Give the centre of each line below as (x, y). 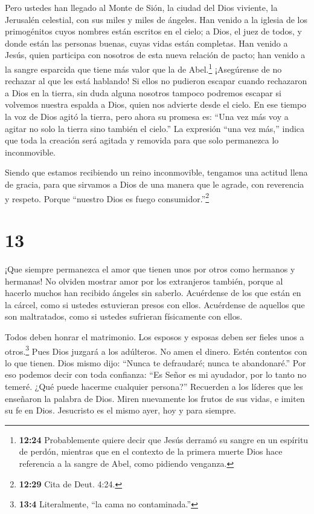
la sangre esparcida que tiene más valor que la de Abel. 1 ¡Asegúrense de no (143, 68)
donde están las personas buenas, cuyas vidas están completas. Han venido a (146, 43)
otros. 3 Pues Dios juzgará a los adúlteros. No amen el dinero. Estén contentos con (156, 350)
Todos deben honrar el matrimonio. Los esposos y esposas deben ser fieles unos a (155, 336)
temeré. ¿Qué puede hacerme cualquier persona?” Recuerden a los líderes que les (154, 386)
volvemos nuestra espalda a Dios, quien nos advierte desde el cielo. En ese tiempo (156, 104)
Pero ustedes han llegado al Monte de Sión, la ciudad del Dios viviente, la (141, 7)
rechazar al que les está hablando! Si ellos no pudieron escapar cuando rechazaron (156, 81)
